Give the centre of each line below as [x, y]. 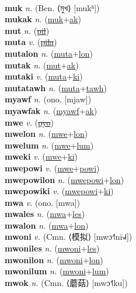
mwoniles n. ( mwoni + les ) [52, 248]
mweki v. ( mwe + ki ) [41, 156]
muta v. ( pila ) [31, 42]
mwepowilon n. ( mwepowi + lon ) [64, 179]
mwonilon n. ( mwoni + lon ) [54, 259]
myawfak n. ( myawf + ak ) [51, 110]
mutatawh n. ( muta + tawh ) [56, 87]
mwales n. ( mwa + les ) [45, 214]
